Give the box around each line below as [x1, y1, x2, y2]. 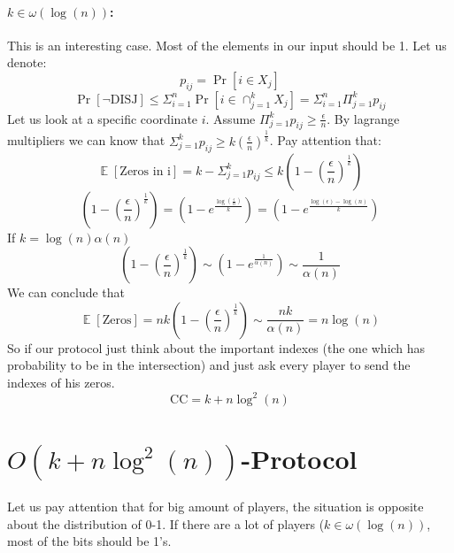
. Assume [205, 109, 256, 127]
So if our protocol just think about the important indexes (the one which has [7, 338, 426, 357]
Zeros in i [119, 165, 171, 178]
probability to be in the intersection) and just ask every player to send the [7, 356, 411, 374]
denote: [7, 53, 47, 72]
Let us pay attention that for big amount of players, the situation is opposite [7, 496, 424, 515]
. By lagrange [327, 109, 400, 127]
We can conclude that [7, 283, 125, 302]
